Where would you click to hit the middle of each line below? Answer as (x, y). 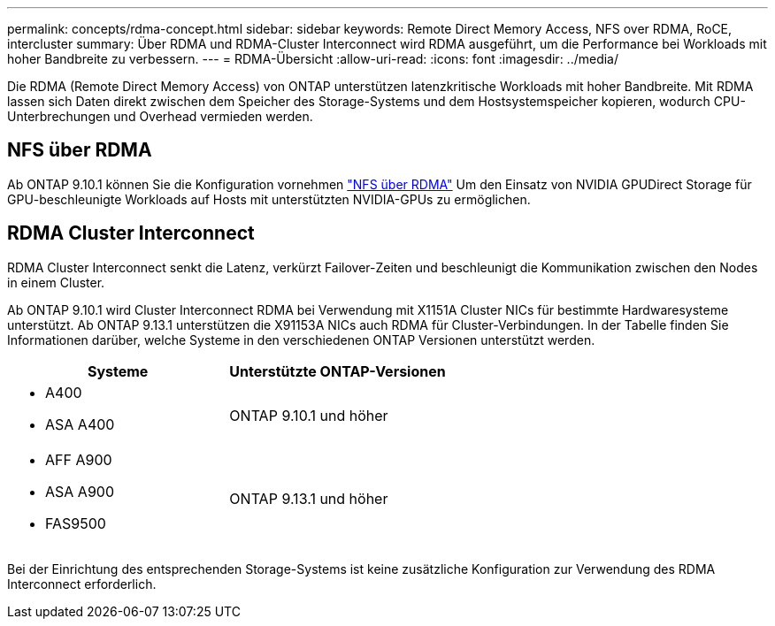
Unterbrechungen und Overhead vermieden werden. (160, 116)
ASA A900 (80, 491)
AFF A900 (79, 459)
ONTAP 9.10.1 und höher (309, 415)
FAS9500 (76, 523)
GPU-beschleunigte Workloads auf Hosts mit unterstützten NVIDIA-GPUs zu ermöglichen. (269, 199)
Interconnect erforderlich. (82, 584)
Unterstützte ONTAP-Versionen (338, 371)
